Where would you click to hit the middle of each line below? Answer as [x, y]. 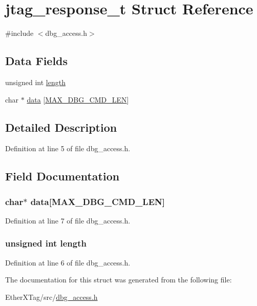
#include [19, 33]
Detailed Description [61, 127]
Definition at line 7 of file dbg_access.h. [68, 220]
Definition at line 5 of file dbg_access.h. [68, 148]
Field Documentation [62, 176]
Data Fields [37, 61]
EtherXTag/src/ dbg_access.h [51, 297]
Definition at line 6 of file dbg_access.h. [68, 262]
